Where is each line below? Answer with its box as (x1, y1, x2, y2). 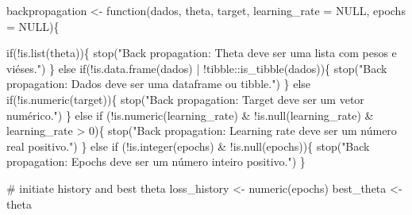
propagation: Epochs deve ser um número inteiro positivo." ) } (6, 153, 306, 170)
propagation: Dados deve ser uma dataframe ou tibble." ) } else (6, 75, 311, 92)
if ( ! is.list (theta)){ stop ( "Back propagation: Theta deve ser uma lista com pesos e (6, 44, 397, 61)
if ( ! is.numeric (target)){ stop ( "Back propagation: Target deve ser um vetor (6, 90, 364, 107)
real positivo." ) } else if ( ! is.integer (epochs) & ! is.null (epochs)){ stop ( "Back (6, 137, 370, 154)
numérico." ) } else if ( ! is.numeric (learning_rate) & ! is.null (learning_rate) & (6, 106, 374, 123)
